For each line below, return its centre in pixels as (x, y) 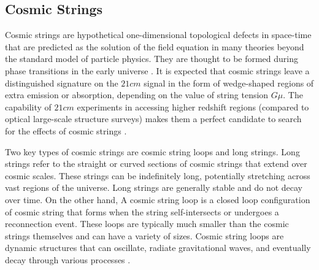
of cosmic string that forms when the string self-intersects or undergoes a (142, 211)
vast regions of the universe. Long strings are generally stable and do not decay (154, 187)
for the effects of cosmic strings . (66, 130)
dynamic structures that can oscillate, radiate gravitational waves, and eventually (158, 248)
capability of (28, 106)
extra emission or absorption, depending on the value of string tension (137, 95)
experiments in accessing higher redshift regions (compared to (193, 106)
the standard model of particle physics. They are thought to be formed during (152, 59)
